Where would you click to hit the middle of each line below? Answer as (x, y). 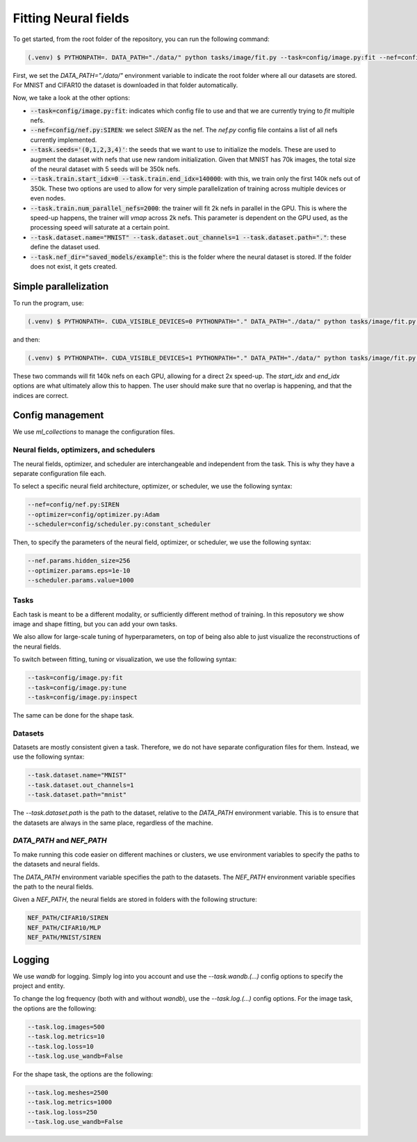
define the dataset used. (65, 247)
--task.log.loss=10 (60, 1046)
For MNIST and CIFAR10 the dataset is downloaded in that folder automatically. (125, 85)
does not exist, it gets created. (74, 266)
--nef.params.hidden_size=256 (79, 561)
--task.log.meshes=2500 (68, 1092)
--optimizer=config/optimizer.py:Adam (93, 514)
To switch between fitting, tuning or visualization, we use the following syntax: (125, 659)
